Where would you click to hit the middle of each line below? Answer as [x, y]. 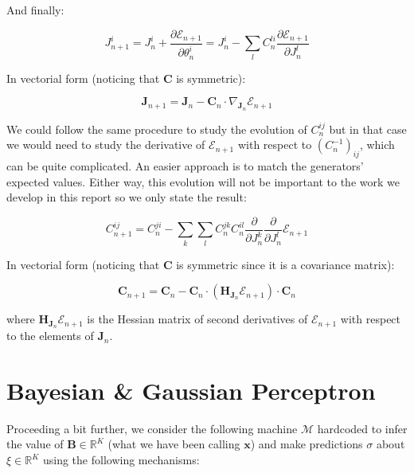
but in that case [368, 129]
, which [377, 145]
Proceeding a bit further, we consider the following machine [152, 428]
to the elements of [50, 336]
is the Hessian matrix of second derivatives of [197, 319]
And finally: [35, 10]
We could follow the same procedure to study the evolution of [157, 129]
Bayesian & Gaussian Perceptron [191, 390]
